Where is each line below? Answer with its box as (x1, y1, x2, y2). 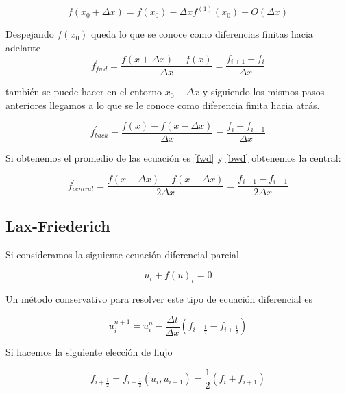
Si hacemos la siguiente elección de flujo (5, 345, 173, 359)
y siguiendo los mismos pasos (202, 84, 325, 99)
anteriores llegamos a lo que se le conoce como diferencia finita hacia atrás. (5, 97, 320, 112)
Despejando (5, 27, 54, 41)
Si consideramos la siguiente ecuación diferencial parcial (5, 247, 240, 261)
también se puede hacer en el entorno (5, 84, 162, 99)
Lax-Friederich (5, 214, 110, 236)
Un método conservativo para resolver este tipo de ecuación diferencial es (5, 292, 313, 306)
